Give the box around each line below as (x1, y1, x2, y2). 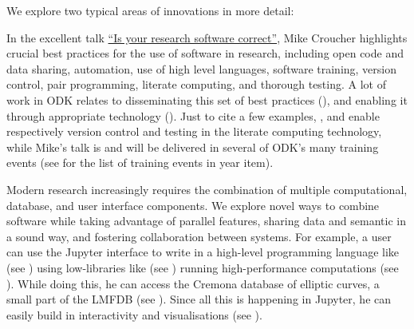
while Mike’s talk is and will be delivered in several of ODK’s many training (6, 138, 379, 155)
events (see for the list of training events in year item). (6, 154, 274, 171)
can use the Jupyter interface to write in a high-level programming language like (6, 244, 400, 260)
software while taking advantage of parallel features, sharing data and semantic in (6, 212, 406, 229)
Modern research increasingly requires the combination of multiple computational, (6, 180, 408, 197)
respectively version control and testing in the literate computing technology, (6, 123, 382, 140)
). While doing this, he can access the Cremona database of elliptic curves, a (6, 275, 380, 291)
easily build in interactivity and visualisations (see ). (6, 306, 262, 323)
